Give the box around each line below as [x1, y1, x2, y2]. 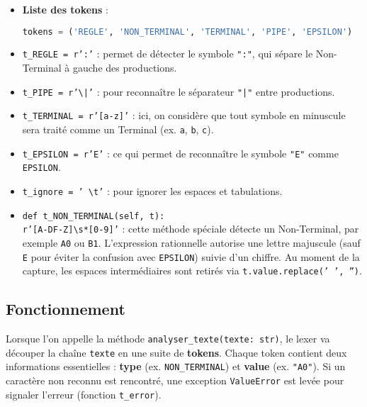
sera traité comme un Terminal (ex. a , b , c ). [22, 122, 214, 137]
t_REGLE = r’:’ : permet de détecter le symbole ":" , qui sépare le [22, 46, 313, 61]
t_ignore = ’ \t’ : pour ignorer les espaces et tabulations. [22, 184, 283, 198]
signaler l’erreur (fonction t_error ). [6, 386, 162, 401]
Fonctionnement [6, 298, 125, 320]
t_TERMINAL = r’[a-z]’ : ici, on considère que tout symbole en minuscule [22, 108, 346, 123]
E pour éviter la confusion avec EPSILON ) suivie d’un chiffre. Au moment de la [22, 249, 360, 264]
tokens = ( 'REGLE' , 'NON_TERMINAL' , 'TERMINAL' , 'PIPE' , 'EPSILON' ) [22, 26, 353, 37]
